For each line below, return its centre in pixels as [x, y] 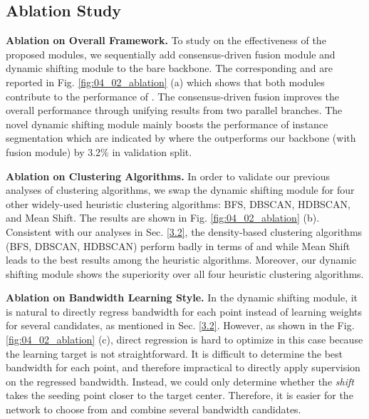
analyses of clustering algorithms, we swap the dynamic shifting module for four [180, 190]
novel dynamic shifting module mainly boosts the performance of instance [167, 124]
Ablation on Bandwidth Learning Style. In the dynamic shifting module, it [182, 298]
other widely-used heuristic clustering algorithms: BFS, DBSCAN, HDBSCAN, [178, 203]
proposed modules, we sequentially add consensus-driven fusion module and [171, 54]
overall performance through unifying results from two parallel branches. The [174, 110]
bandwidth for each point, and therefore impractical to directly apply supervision [183, 367]
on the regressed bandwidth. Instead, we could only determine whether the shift [180, 381]
